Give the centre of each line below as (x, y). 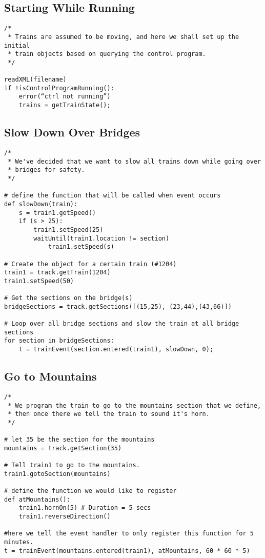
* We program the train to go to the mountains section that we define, (135, 405)
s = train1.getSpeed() (57, 213)
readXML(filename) (35, 80)
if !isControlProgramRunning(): (59, 88)
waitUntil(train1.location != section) (101, 238)
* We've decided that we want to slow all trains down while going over (135, 161)
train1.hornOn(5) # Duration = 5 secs (85, 508)
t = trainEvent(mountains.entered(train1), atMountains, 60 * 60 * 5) (127, 551)
